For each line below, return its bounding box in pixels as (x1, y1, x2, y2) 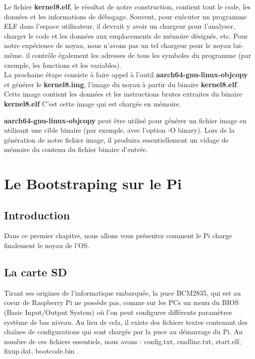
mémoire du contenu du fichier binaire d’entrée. (4, 144, 148, 154)
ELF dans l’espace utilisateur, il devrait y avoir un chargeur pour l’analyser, (4, 21, 235, 31)
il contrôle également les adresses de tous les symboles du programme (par (26, 50, 251, 60)
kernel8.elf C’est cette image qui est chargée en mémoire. (4, 98, 181, 108)
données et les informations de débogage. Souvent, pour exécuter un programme (4, 11, 247, 21)
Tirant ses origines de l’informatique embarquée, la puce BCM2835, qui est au (4, 287, 241, 298)
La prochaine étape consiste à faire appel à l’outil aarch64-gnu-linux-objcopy (4, 69, 248, 80)
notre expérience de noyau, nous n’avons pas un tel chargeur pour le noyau (4, 40, 231, 51)
